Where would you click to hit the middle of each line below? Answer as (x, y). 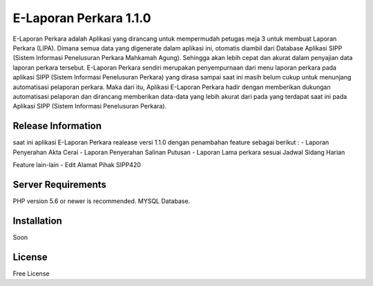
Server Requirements (60, 184)
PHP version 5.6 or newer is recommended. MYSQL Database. (102, 201)
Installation (37, 221)
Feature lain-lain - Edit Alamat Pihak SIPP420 (77, 164)
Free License (31, 274)
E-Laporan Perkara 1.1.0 (82, 18)
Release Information (57, 126)
